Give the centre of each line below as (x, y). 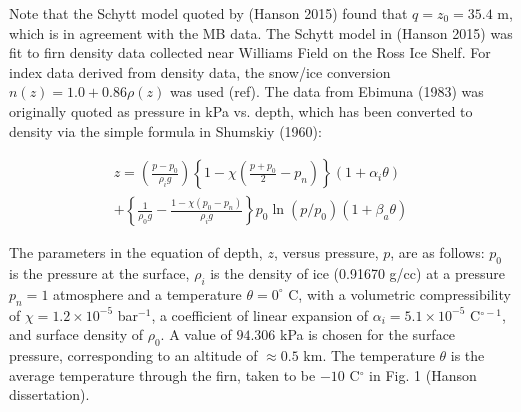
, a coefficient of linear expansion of (260, 314)
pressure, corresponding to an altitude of (133, 355)
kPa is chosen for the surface (367, 334)
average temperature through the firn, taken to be (162, 374)
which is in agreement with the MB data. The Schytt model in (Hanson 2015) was (261, 32)
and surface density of (76, 334)
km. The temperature (369, 355)
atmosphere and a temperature (147, 293)
